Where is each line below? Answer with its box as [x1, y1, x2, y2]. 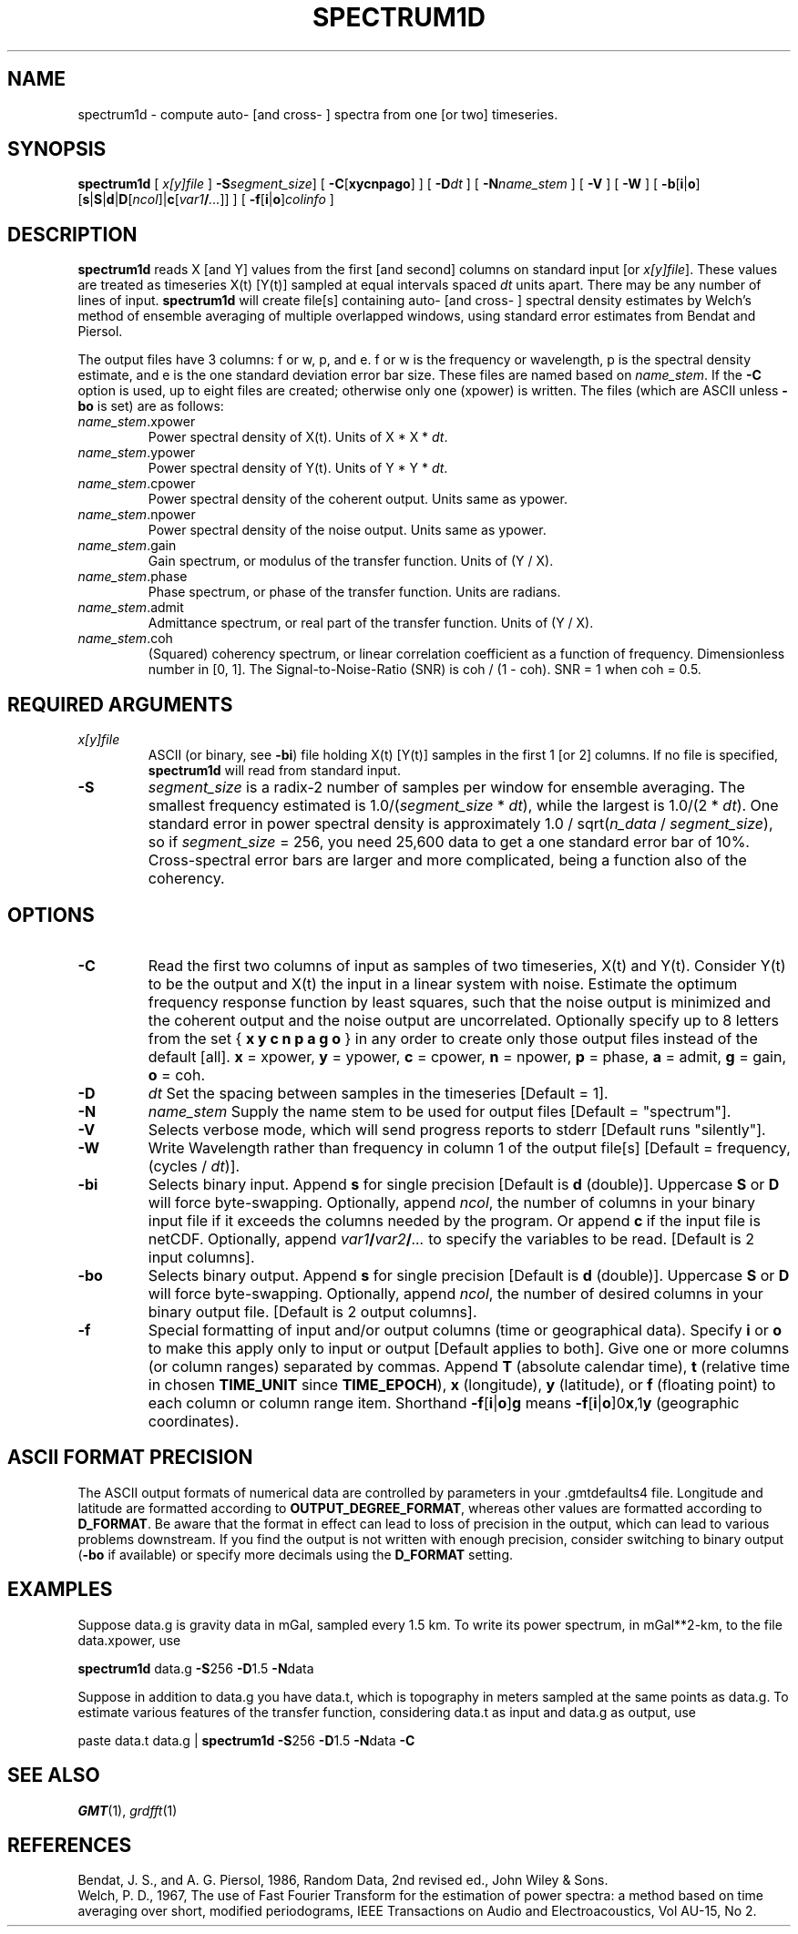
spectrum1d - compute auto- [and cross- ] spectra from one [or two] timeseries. [77, 106, 558, 122]
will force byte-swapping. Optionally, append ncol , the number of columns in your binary [148, 1192, 755, 1212]
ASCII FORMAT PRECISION [7, 1446, 253, 1469]
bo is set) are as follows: [77, 398, 224, 414]
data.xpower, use [77, 1632, 181, 1648]
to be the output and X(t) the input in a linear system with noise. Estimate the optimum [148, 974, 738, 993]
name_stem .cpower [77, 476, 196, 492]
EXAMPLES [7, 1578, 113, 1601]
